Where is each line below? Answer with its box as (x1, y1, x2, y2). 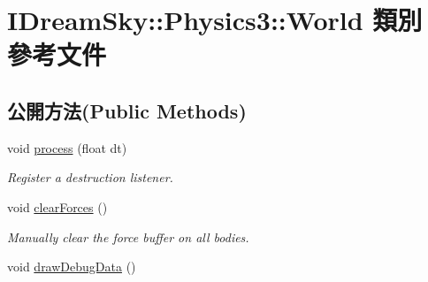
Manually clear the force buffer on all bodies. (7, 227, 249, 246)
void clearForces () (7, 197, 108, 216)
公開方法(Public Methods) (7, 96, 247, 124)
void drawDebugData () (7, 257, 136, 276)
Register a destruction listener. (7, 168, 173, 187)
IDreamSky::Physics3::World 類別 (7, 2, 423, 38)
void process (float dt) (7, 138, 127, 156)
